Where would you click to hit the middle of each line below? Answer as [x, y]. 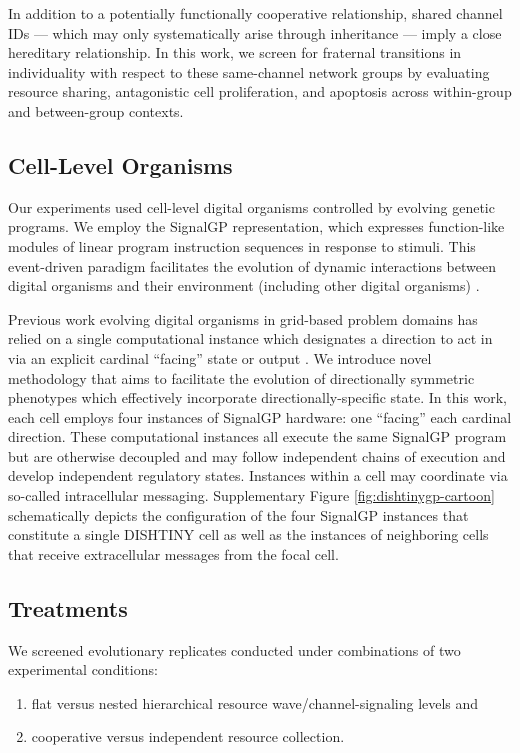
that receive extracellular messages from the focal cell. [173, 553]
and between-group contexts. [96, 110]
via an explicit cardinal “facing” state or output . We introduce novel [220, 357]
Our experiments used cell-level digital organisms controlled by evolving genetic [251, 206]
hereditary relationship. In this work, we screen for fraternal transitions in [235, 52]
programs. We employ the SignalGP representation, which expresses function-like [256, 226]
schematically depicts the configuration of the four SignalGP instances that [238, 514]
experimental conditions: [83, 669]
